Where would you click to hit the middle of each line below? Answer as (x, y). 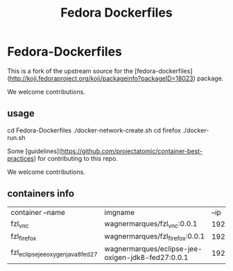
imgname (120, 212)
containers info (41, 194)
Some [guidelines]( (34, 151)
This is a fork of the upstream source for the (70, 71)
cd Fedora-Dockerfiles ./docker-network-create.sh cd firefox (94, 130)
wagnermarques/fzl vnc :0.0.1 (151, 224)
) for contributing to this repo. (76, 158)
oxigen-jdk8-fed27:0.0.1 (146, 257)
